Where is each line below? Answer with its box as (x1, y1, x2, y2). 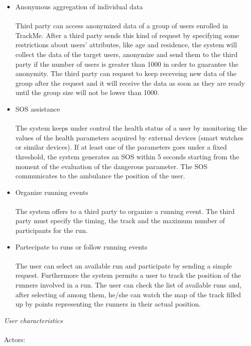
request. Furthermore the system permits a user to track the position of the (15, 270, 241, 280)
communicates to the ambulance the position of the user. (15, 171, 185, 181)
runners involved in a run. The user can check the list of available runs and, (15, 280, 242, 290)
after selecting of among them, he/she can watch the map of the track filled (15, 289, 241, 299)
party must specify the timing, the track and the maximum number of (15, 215, 225, 226)
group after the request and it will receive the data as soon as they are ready (15, 77, 245, 88)
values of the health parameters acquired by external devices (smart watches (15, 132, 244, 142)
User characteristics (4, 315, 63, 325)
